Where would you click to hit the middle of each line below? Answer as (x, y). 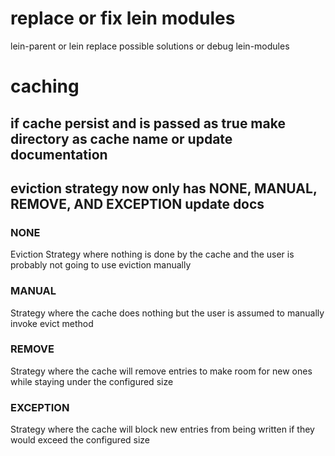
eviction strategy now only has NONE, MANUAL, (164, 188)
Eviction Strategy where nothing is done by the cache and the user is (152, 254)
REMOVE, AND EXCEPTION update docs (137, 203)
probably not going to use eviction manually (101, 265)
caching (45, 86)
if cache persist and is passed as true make (148, 123)
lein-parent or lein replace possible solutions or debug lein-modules (150, 46)
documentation (59, 154)
